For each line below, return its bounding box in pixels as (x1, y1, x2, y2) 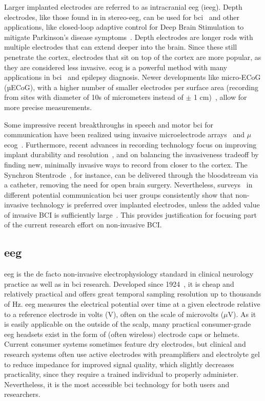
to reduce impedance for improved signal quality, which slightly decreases (4, 358, 234, 369)
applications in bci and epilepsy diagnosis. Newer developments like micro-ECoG (4, 72, 261, 82)
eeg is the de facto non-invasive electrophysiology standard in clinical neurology (4, 268, 254, 279)
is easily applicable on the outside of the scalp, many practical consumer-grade (4, 319, 251, 329)
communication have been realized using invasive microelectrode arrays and (4, 129, 245, 140)
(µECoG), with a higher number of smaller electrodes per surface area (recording (4, 81, 258, 92)
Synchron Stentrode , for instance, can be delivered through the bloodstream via (4, 169, 258, 180)
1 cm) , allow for (193, 92, 247, 102)
